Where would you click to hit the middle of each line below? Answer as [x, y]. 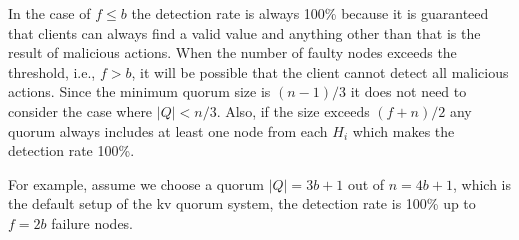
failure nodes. [92, 222]
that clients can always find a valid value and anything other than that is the [244, 32]
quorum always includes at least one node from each [168, 130]
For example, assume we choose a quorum [136, 183]
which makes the [403, 130]
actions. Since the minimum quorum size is [139, 91]
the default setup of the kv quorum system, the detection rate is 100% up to [242, 203]
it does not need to [408, 91]
